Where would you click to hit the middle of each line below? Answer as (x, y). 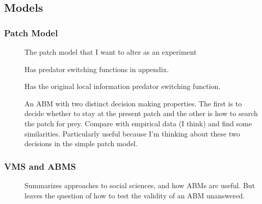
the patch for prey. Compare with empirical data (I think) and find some (138, 123)
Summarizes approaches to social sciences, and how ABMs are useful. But (140, 185)
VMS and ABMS (40, 166)
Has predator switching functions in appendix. (97, 69)
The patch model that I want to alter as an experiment (111, 52)
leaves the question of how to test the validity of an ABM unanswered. (135, 195)
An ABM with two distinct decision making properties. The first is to (133, 103)
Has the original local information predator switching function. (123, 86)
